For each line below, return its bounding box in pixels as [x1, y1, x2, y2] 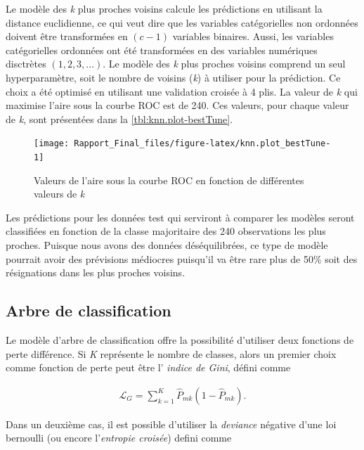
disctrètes [6, 56, 46, 71]
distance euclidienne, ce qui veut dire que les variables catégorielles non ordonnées [6, 15, 358, 30]
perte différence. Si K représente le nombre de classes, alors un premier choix [6, 346, 337, 361]
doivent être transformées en [6, 29, 128, 44]
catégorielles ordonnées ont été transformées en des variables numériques [6, 42, 318, 57]
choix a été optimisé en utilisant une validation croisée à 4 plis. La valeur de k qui [6, 84, 358, 98]
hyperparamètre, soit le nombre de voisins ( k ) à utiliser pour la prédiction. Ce [6, 70, 341, 84]
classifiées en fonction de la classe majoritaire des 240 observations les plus [6, 224, 326, 238]
